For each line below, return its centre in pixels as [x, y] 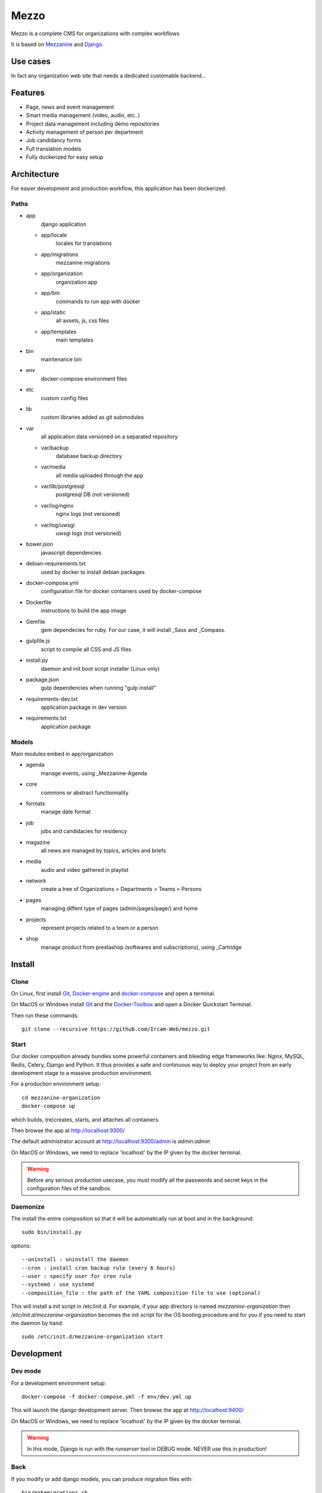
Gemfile [35, 622]
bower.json [39, 544]
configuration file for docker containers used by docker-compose [121, 591]
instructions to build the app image [83, 611]
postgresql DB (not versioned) [93, 494]
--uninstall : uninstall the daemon [75, 1259]
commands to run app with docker [98, 301]
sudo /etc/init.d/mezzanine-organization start [92, 1337]
